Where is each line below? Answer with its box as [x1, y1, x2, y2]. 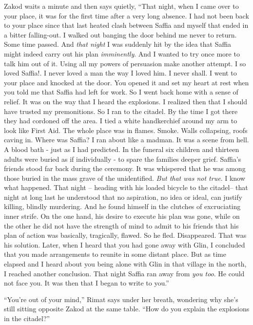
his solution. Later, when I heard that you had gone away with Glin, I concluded [4, 239, 245, 249]
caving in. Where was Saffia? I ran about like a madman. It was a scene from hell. [4, 134, 249, 145]
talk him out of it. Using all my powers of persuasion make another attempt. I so [4, 58, 246, 68]
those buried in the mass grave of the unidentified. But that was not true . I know [4, 172, 245, 183]
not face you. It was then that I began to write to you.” [4, 278, 169, 288]
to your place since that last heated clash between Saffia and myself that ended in [4, 20, 249, 30]
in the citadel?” [4, 313, 50, 323]
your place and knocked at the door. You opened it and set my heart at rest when [4, 77, 249, 87]
